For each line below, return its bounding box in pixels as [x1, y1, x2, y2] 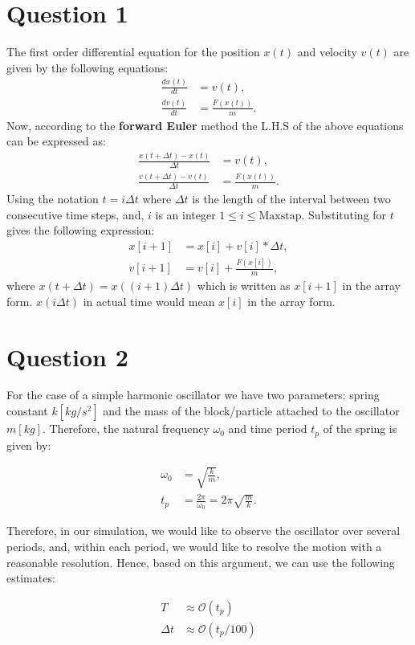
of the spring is [323, 420, 397, 437]
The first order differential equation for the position [6, 43, 260, 60]
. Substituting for [301, 206, 387, 222]
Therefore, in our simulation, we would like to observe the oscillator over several [6, 522, 401, 539]
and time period [228, 420, 307, 437]
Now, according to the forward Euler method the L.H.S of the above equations [6, 116, 404, 133]
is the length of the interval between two [192, 190, 391, 207]
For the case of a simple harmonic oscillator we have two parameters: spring [6, 386, 380, 403]
